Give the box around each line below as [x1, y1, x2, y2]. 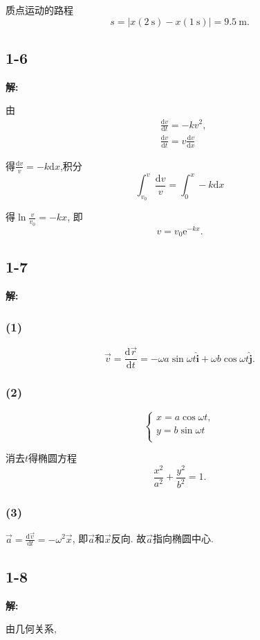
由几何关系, [6, 621, 57, 636]
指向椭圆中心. [153, 531, 214, 546]
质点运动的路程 [6, 3, 73, 17]
